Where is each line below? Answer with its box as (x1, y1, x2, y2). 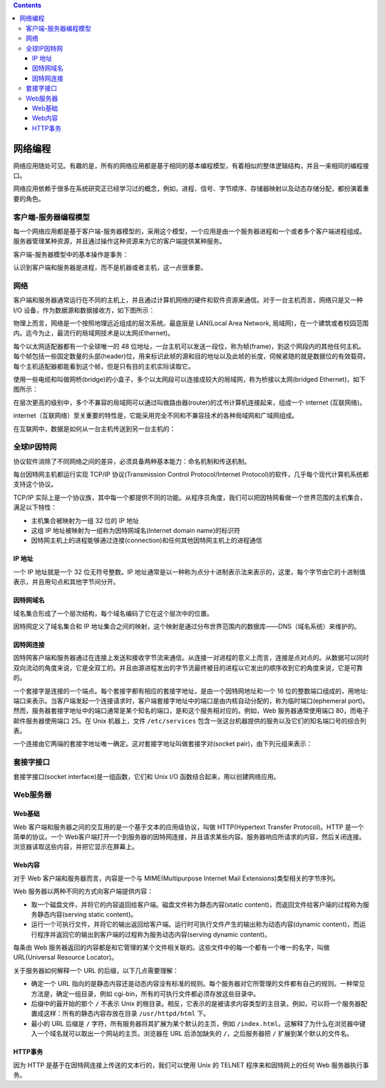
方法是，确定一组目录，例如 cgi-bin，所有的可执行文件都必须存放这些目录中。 (31, 989, 260, 998)
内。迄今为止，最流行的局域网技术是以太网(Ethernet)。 (13, 329, 175, 337)
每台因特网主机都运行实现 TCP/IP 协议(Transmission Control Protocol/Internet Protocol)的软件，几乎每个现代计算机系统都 (13, 470, 369, 479)
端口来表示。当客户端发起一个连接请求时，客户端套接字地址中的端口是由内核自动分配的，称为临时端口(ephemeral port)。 (13, 696, 369, 705)
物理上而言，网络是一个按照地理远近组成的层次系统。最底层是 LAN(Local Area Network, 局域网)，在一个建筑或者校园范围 (13, 319, 369, 327)
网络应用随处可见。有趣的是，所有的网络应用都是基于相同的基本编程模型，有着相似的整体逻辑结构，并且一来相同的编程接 (13, 161, 369, 170)
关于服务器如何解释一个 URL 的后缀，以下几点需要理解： (13, 966, 180, 975)
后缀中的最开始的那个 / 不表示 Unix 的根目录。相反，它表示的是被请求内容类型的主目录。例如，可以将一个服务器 (31, 1000, 361, 1008)
